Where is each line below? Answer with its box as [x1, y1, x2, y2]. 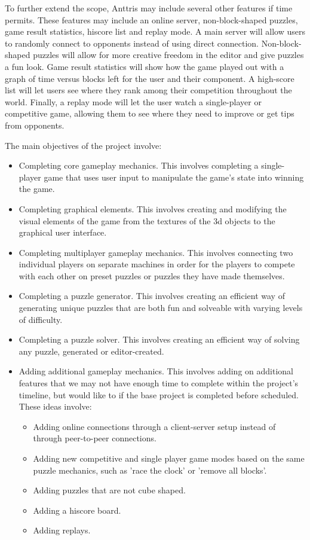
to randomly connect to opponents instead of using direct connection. [5, 36, 259, 49]
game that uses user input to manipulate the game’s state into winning [44, 170, 304, 183]
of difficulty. [19, 313, 63, 325]
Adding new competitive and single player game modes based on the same [33, 452, 305, 464]
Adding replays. [33, 524, 91, 536]
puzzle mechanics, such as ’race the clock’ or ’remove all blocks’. [33, 463, 267, 476]
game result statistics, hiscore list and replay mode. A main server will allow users [5, 25, 305, 38]
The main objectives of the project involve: [5, 139, 162, 151]
